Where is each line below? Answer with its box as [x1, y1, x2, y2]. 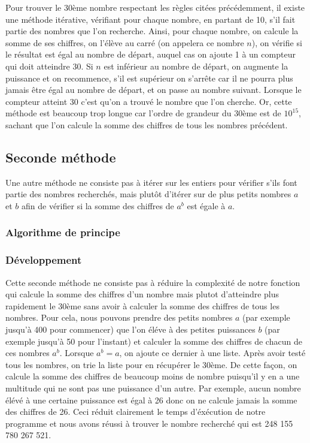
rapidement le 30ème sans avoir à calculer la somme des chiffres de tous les [5, 299, 279, 312]
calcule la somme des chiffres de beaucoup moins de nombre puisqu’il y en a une [5, 370, 300, 382]
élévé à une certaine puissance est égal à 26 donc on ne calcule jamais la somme [5, 393, 297, 406]
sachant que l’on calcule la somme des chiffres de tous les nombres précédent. [5, 118, 288, 131]
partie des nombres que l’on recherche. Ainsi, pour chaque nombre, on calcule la [5, 25, 299, 37]
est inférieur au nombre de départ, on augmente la [104, 59, 288, 72]
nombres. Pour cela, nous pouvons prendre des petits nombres [5, 311, 233, 324]
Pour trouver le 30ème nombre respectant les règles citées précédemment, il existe [5, 1, 305, 13]
